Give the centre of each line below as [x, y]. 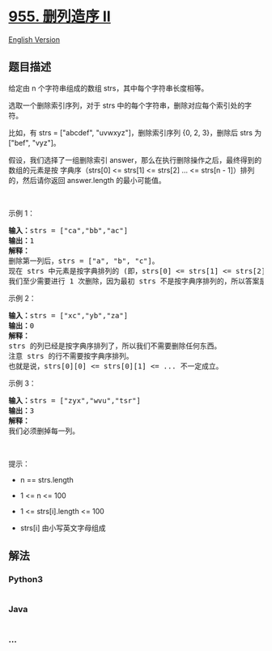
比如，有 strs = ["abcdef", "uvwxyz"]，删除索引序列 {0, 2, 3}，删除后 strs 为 [135, 132]
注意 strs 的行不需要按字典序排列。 [71, 356]
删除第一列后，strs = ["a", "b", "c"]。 [84, 261]
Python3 [25, 580]
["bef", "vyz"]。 [34, 143]
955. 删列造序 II [59, 17]
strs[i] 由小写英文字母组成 [63, 528]
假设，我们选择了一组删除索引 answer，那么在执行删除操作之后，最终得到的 [135, 160]
